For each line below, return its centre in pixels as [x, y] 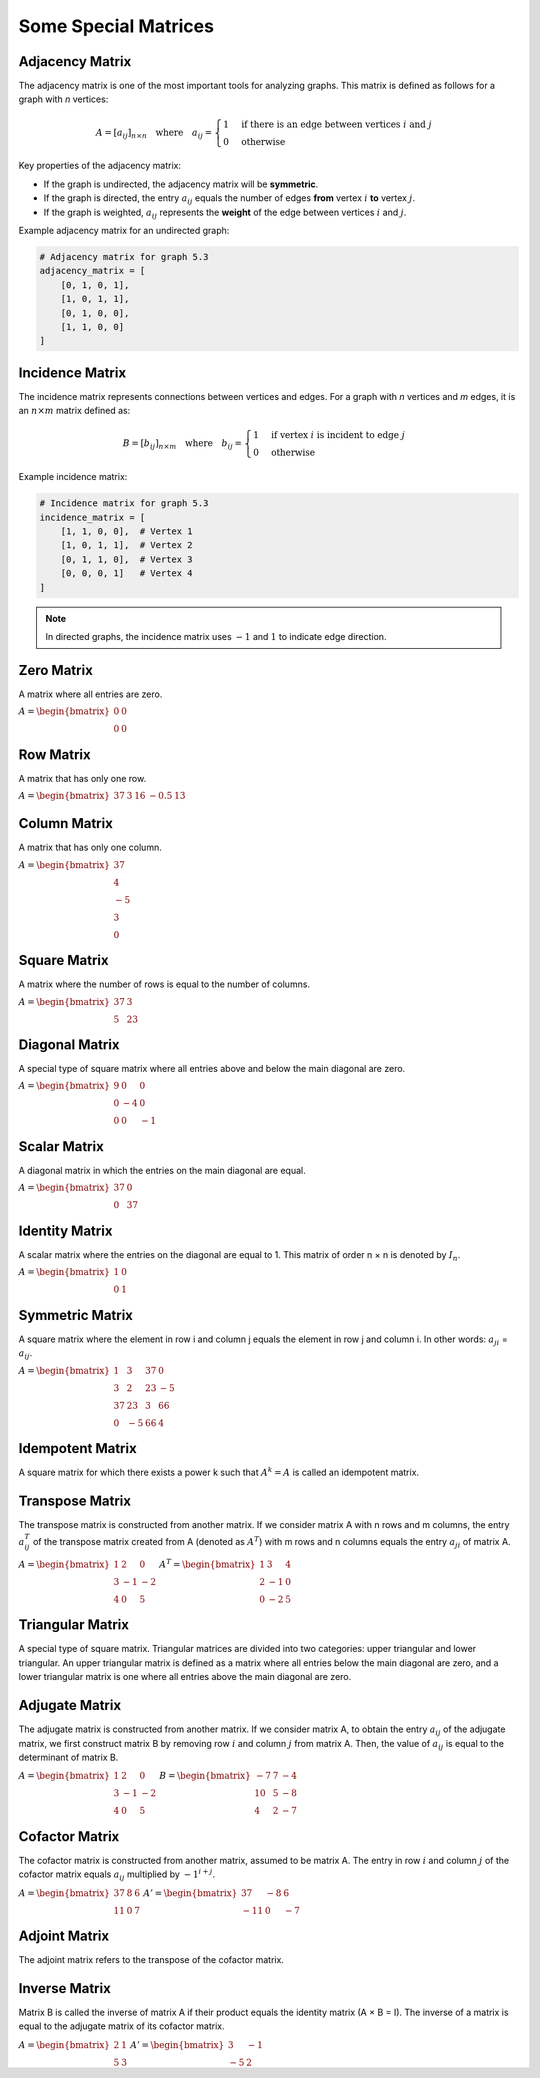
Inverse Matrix [65, 1988]
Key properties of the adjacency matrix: [100, 166]
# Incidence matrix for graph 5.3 [124, 503]
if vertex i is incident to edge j [338, 435]
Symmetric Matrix [76, 1315]
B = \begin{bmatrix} [205, 1776]
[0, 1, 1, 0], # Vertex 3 [127, 559]
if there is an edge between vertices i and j [336, 124]
